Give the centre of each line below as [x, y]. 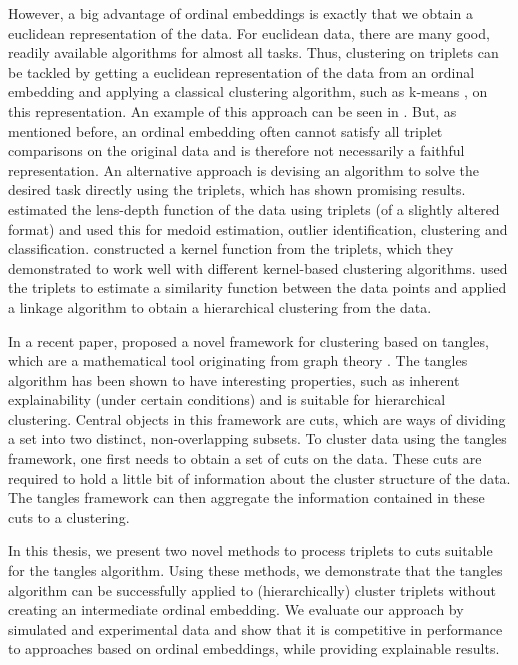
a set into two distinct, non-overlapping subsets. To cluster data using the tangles [257, 438]
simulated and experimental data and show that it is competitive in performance [255, 628]
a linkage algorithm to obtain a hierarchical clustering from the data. [220, 306]
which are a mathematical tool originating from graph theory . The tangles [238, 360]
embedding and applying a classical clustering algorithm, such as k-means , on [248, 91]
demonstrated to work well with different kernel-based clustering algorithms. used [258, 267]
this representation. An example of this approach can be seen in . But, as [232, 110]
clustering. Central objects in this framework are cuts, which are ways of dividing [257, 418]
